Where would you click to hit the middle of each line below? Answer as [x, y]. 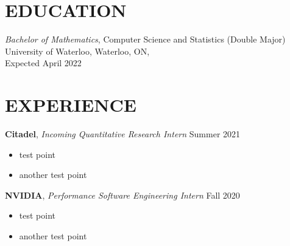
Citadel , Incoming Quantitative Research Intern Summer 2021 [123, 134]
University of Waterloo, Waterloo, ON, [77, 51]
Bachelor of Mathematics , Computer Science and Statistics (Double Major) [145, 39]
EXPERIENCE [71, 105]
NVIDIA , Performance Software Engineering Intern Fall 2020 [122, 195]
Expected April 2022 [43, 63]
